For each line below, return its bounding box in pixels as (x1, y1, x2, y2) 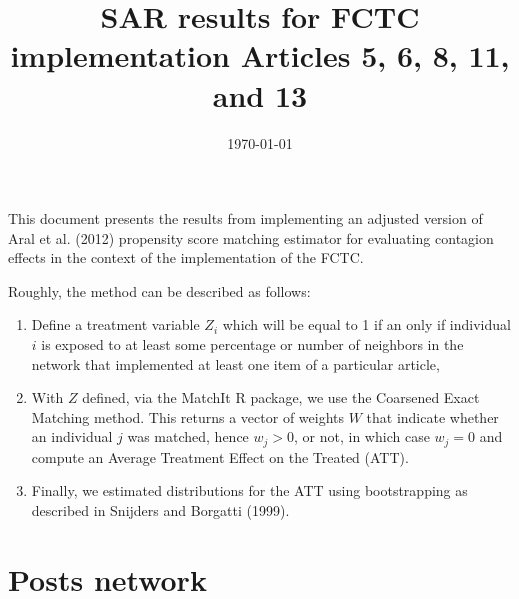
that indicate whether (366, 406, 499, 427)
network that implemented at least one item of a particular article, (31, 353, 440, 374)
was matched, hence (127, 426, 249, 447)
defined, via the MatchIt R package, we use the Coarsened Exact (82, 387, 480, 408)
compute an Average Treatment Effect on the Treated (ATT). (31, 446, 409, 467)
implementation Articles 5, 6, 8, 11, (10, 35, 510, 76)
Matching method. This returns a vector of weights (31, 406, 345, 427)
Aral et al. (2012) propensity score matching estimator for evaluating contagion (8, 227, 494, 248)
